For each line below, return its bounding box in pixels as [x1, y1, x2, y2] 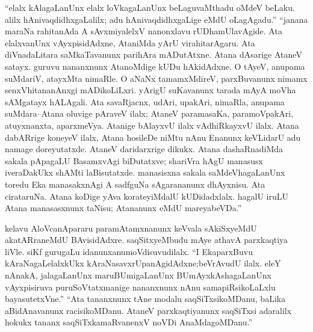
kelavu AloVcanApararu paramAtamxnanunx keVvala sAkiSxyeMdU [5, 221, 257, 234]
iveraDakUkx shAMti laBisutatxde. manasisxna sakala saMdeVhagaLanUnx [5, 166, 285, 179]
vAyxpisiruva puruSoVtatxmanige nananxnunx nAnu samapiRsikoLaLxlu [5, 280, 276, 293]
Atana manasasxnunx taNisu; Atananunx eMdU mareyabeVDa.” [5, 201, 242, 214]
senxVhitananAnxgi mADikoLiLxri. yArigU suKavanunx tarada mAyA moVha [5, 84, 296, 96]
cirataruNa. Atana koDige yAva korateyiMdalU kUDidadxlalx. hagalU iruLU [5, 189, 288, 202]
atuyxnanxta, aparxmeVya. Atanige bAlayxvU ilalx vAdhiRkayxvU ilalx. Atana [5, 118, 299, 131]
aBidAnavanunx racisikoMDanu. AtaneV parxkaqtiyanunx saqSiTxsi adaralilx [5, 304, 292, 316]
